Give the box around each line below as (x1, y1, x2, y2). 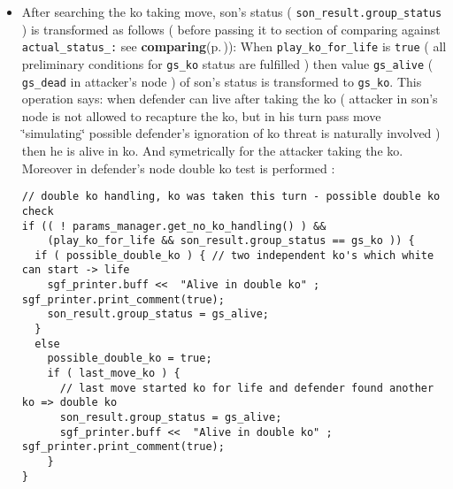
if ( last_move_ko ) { (47, 367, 180, 380)
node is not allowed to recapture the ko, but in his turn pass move (21, 106, 381, 125)
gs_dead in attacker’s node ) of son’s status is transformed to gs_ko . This (21, 72, 422, 90)
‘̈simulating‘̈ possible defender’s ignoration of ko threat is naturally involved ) (21, 124, 441, 142)
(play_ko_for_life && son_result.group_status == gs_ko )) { (47, 234, 415, 248)
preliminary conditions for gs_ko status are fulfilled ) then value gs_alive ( (21, 54, 434, 73)
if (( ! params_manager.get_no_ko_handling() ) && (21, 219, 326, 233)
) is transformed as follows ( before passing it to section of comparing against (21, 19, 441, 38)
